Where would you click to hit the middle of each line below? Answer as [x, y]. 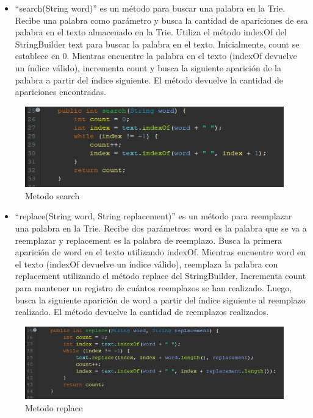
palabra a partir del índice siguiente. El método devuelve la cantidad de [149, 80]
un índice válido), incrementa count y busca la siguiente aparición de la [148, 67]
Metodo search [52, 195]
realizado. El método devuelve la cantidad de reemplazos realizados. [142, 312]
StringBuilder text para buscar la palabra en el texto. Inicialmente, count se [157, 44]
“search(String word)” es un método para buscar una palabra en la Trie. [150, 8]
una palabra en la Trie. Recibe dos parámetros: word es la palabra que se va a [161, 228]
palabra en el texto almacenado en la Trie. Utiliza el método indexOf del [151, 32]
